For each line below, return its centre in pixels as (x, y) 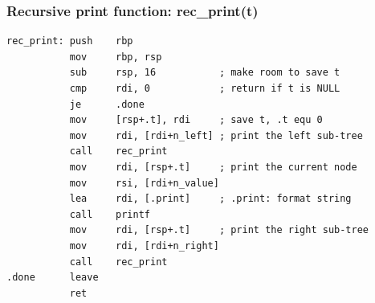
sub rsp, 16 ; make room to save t (205, 73)
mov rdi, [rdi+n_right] (144, 246)
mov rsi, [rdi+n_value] (144, 183)
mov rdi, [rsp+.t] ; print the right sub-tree (219, 230)
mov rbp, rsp (116, 57)
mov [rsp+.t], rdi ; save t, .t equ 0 (196, 120)
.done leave (53, 278)
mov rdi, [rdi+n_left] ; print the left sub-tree (216, 135)
